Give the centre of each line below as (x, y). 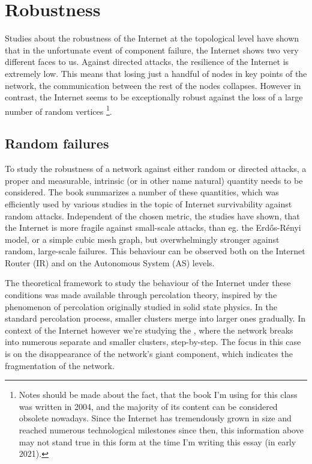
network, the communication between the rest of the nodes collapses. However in (153, 85)
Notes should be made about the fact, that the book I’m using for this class (158, 395)
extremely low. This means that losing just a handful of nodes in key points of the (156, 73)
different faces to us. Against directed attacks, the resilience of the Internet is (147, 62)
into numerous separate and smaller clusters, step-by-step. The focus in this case (153, 342)
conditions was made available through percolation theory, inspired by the (141, 295)
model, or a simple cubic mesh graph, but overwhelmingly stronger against (142, 239)
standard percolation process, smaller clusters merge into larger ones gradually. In (155, 318)
